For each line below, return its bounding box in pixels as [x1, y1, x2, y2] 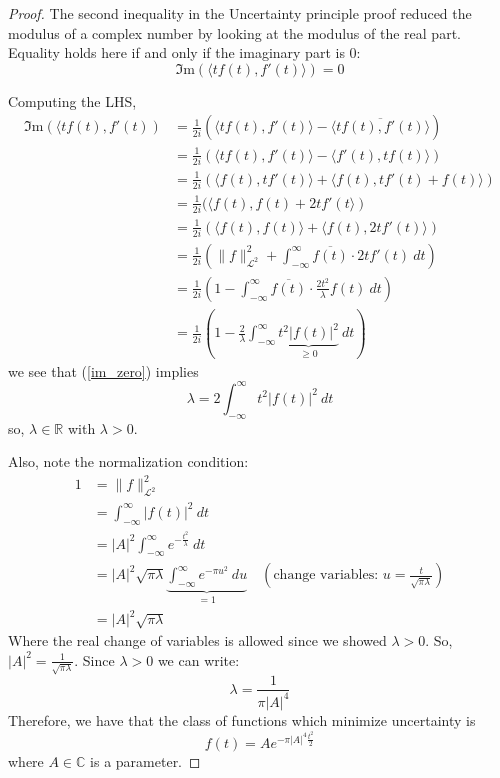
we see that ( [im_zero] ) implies [8, 360, 199, 381]
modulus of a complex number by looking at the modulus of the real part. [8, 22, 461, 43]
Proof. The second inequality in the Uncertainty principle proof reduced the [8, 3, 472, 23]
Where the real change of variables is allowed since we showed [8, 630, 387, 651]
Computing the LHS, [8, 90, 137, 111]
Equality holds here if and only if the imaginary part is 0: [8, 42, 361, 63]
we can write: [157, 649, 240, 670]
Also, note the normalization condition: [8, 451, 249, 472]
